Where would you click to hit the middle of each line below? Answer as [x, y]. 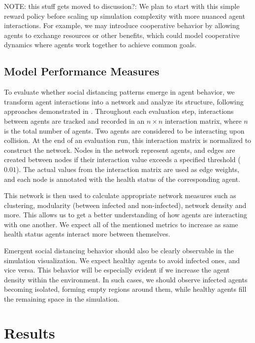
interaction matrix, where [203, 120]
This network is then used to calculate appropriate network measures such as [120, 195]
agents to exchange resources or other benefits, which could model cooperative [122, 35]
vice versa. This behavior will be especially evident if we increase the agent [117, 270]
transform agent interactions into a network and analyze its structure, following [124, 101]
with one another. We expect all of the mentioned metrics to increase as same [121, 224]
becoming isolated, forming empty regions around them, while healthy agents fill [125, 289]
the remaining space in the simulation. [62, 299]
